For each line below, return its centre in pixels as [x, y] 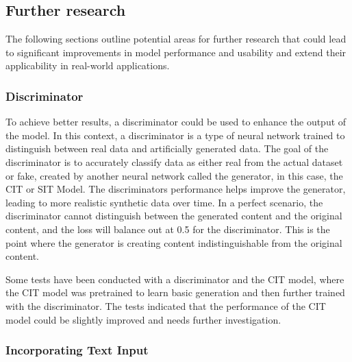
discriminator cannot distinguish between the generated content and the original [174, 216]
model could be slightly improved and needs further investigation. [143, 319]
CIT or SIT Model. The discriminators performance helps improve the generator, [176, 189]
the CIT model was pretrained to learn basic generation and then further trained [175, 292]
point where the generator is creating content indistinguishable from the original [174, 242]
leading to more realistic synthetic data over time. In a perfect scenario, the [164, 202]
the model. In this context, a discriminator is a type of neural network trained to [175, 135]
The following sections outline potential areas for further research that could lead [176, 39]
